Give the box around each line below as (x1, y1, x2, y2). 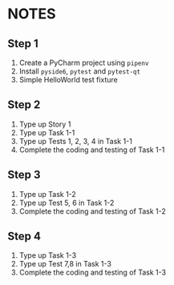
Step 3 (7, 168, 41, 182)
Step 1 (7, 37, 39, 50)
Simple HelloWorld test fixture (18, 75, 118, 84)
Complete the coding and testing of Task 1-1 (18, 145, 165, 155)
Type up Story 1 (18, 119, 71, 129)
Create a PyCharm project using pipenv (18, 58, 149, 67)
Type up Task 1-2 (18, 189, 77, 199)
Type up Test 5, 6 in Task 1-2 (18, 198, 115, 207)
